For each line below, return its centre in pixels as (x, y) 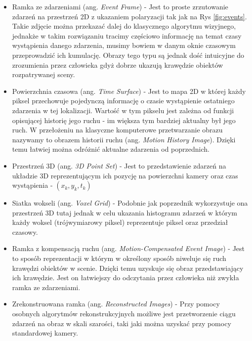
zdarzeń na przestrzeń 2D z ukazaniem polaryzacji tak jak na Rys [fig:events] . (129, 16)
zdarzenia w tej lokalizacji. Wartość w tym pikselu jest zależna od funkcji (123, 110)
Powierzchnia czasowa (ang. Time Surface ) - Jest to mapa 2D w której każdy (129, 91)
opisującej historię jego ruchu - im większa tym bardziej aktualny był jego (124, 120)
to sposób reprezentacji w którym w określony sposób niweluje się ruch (119, 258)
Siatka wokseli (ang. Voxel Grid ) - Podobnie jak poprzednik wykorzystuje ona (130, 203)
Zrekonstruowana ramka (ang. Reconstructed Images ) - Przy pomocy (116, 304)
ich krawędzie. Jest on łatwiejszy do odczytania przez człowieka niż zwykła (126, 277)
